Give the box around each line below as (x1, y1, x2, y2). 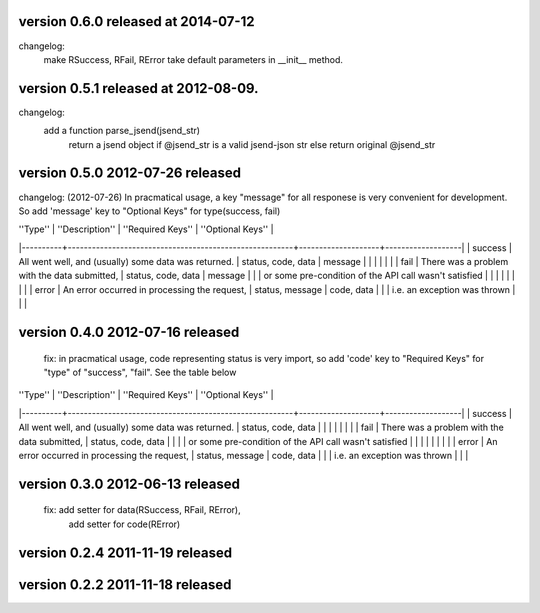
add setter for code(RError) (68, 518, 181, 530)
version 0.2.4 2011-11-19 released (18, 544, 233, 561)
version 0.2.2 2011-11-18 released (18, 576, 232, 593)
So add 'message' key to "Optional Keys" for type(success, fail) (18, 205, 281, 217)
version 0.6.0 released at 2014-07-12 (18, 13, 255, 30)
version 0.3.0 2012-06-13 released (18, 475, 240, 492)
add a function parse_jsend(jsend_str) (43, 125, 200, 137)
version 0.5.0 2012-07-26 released (18, 165, 242, 182)
